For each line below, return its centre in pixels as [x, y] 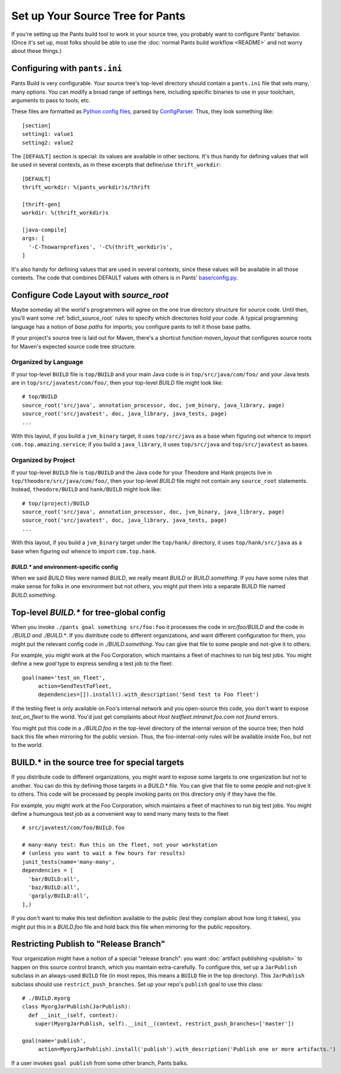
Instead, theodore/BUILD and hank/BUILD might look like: [86, 490]
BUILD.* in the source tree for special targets [98, 763]
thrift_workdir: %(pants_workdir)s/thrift [86, 188]
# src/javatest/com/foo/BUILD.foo [73, 828]
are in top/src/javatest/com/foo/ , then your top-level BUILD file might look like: [117, 383]
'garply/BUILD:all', [59, 896]
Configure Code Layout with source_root [90, 295]
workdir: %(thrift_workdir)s [65, 213]
